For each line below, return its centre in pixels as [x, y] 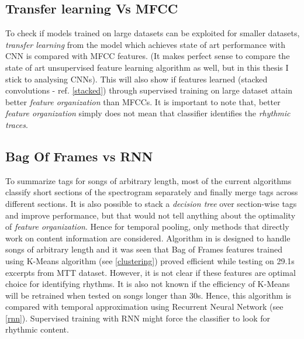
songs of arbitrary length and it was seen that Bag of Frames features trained [144, 249]
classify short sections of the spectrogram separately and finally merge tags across [152, 192]
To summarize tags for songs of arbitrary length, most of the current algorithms [148, 180]
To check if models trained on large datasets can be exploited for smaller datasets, [153, 33]
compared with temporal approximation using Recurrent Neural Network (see [144, 307]
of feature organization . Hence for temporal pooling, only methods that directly [147, 226]
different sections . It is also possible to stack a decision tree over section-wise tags [151, 203]
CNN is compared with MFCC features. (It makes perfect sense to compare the [148, 56]
